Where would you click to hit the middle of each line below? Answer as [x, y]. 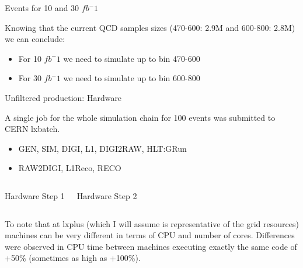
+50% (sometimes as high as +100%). [73, 258]
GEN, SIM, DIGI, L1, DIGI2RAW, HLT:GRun [102, 148]
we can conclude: [35, 39]
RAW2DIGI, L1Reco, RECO [70, 168]
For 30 [30, 78]
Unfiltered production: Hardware [63, 97]
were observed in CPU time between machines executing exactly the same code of [151, 246]
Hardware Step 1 [35, 195]
